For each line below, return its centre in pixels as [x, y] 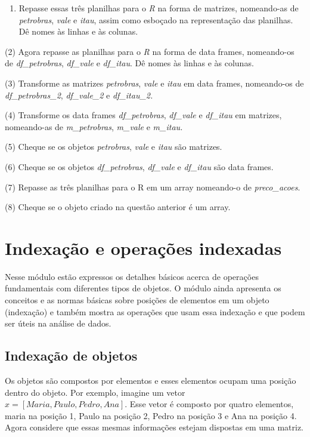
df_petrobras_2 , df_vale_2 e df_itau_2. [79, 95]
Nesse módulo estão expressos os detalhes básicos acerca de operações [132, 276]
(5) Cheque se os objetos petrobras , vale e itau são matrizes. [114, 147]
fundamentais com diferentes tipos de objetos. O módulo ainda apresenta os [143, 288]
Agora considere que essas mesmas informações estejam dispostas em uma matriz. [154, 427]
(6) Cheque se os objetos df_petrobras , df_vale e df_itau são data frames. [139, 166]
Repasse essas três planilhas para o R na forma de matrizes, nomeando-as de [159, 8]
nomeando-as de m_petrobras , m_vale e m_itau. [94, 126]
